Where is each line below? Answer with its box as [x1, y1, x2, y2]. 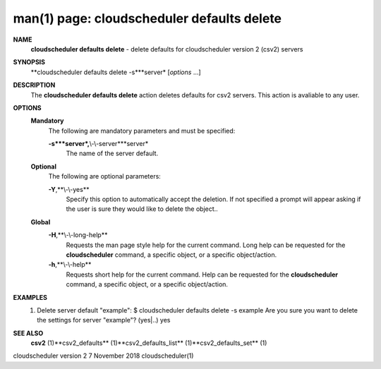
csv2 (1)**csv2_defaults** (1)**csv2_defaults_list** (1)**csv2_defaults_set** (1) [30, 339, 267, 347]
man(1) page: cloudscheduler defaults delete [13, 11, 282, 26]
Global [30, 217, 51, 226]
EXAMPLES [13, 293, 47, 301]
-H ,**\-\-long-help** [48, 231, 108, 239]
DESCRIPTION [13, 81, 56, 90]
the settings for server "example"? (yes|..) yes [37, 316, 171, 325]
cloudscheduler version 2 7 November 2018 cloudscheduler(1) [13, 351, 194, 360]
